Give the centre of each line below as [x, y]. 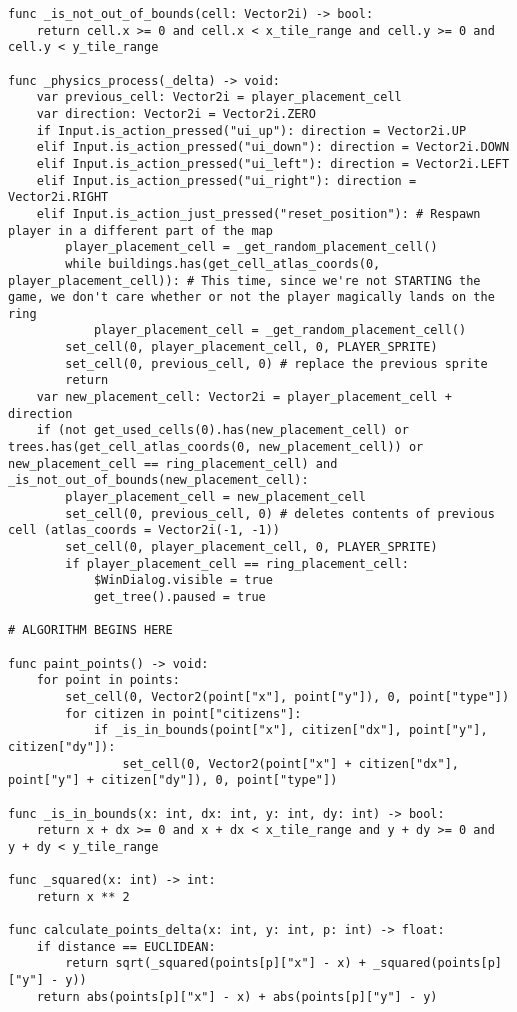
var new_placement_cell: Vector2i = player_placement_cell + [244, 397]
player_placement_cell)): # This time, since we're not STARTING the [244, 280]
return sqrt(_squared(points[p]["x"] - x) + [215, 963]
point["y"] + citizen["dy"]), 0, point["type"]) [173, 780]
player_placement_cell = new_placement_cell [215, 497]
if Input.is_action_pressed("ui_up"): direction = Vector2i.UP [251, 130]
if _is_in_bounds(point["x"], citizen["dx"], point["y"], [290, 730]
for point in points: [108, 680]
